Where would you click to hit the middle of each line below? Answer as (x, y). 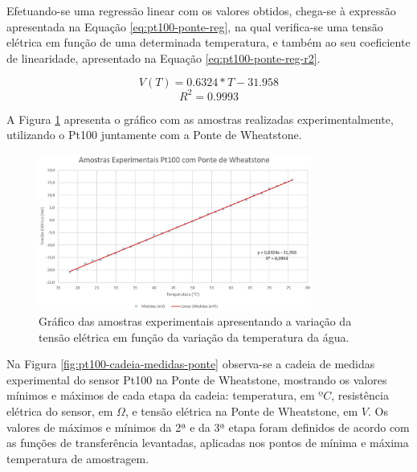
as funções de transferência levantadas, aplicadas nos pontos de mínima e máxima (208, 443)
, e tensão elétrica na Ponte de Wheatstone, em (241, 411)
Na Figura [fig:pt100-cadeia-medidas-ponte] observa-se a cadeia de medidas (191, 364)
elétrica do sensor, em (60, 411)
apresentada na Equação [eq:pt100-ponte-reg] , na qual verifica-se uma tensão (195, 26)
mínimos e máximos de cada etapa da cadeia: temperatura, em (161, 395)
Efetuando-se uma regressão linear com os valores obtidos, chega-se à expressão (201, 10)
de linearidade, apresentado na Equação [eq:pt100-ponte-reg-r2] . (164, 57)
